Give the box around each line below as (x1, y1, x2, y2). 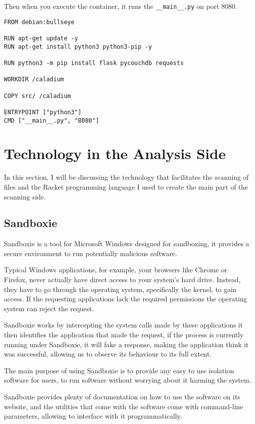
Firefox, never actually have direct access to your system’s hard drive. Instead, (4, 274, 241, 285)
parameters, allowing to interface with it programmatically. (4, 411, 182, 421)
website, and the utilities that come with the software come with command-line (4, 401, 243, 411)
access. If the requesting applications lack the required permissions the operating (4, 294, 247, 304)
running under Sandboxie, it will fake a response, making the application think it (4, 339, 249, 349)
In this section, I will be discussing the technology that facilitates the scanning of (4, 172, 249, 182)
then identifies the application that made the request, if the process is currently (4, 329, 244, 340)
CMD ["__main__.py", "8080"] (4, 117, 99, 124)
